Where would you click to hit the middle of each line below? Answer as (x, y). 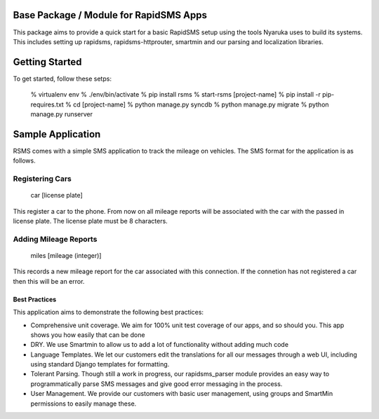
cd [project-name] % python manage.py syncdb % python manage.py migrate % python (201, 104)
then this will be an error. (49, 281)
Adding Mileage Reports (55, 239)
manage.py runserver (62, 114)
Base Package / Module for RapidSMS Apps (110, 15)
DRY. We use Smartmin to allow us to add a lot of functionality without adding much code (160, 345)
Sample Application (57, 134)
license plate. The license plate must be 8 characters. (90, 221)
